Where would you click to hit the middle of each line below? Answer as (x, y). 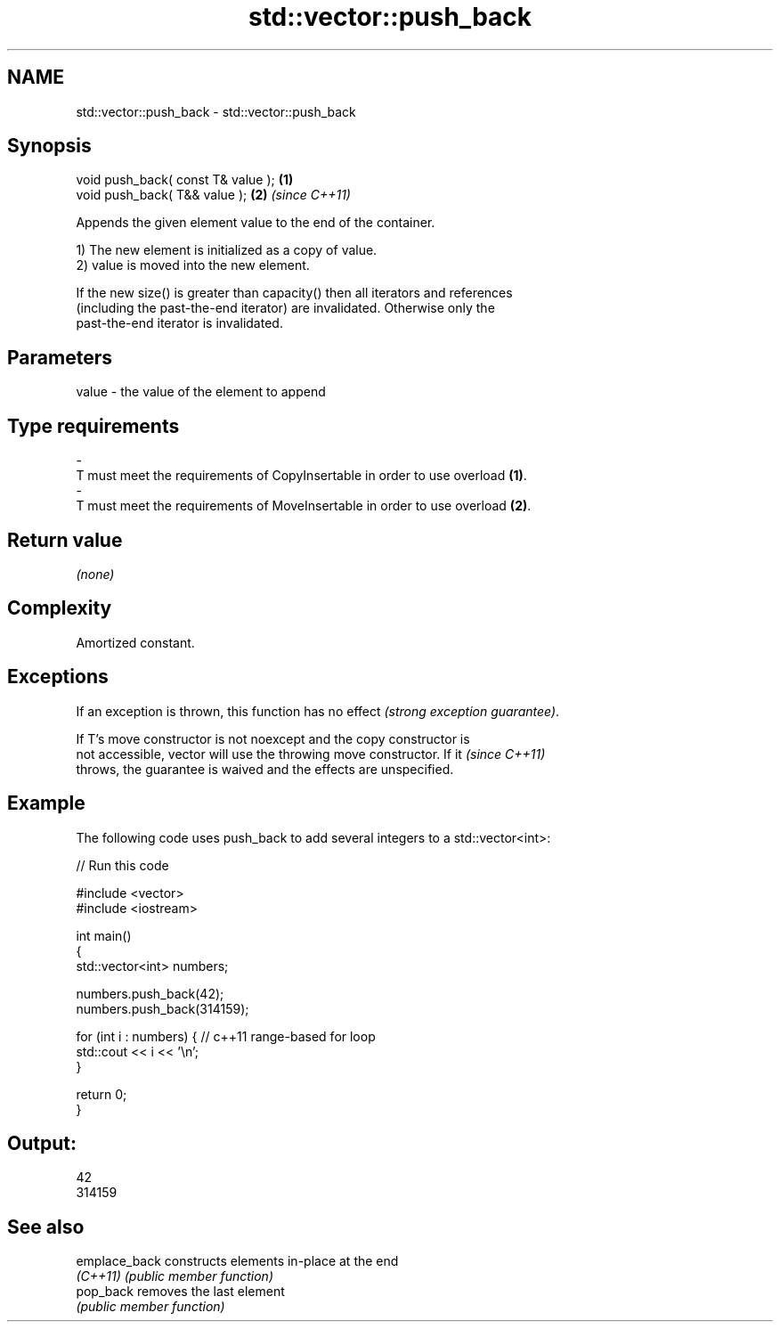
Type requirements (93, 426)
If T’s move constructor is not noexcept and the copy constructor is (273, 738)
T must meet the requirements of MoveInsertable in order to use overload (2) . (304, 506)
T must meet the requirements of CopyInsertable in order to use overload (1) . (301, 476)
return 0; (102, 1094)
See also (46, 1227)
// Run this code (122, 865)
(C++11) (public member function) (175, 1276)
